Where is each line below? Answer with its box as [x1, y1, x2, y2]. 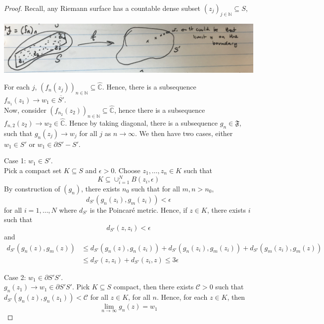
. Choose [114, 165, 140, 175]
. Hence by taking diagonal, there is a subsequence [65, 118, 218, 128]
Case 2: [4, 272, 26, 282]
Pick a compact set [4, 165, 62, 175]
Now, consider [4, 105, 46, 115]
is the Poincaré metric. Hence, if [90, 204, 187, 215]
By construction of [4, 183, 60, 193]
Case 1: [4, 155, 26, 166]
